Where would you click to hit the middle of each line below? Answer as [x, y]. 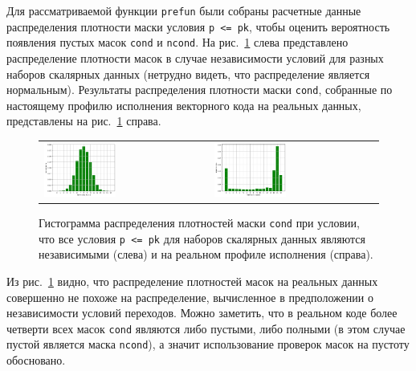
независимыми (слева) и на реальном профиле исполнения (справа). [206, 254]
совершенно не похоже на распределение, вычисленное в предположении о [190, 297]
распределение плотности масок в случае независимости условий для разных [195, 57]
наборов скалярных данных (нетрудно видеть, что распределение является [188, 73]
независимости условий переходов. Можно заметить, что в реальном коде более [202, 313]
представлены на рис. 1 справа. [84, 121]
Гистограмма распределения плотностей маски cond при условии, [199, 223]
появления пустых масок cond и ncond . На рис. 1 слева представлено [177, 42]
